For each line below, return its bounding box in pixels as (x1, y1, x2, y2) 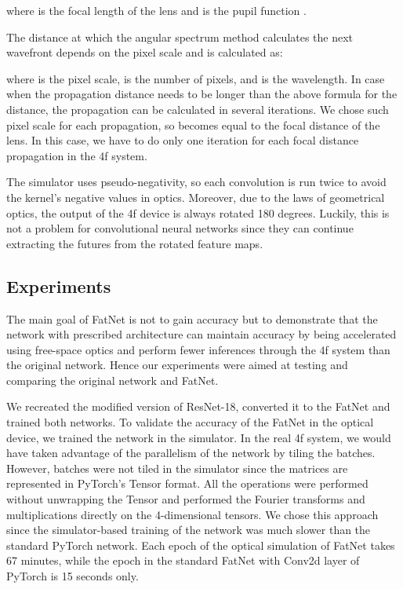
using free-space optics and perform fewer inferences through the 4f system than (6, 341, 390, 357)
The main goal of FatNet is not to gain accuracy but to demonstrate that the (6, 310, 378, 327)
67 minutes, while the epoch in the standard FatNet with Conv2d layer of (6, 552, 360, 569)
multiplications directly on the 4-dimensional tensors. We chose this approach (6, 506, 379, 522)
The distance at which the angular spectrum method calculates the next (6, 28, 354, 45)
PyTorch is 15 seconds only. (6, 568, 139, 584)
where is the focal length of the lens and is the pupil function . (6, 2, 307, 18)
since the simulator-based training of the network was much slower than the (6, 521, 371, 538)
